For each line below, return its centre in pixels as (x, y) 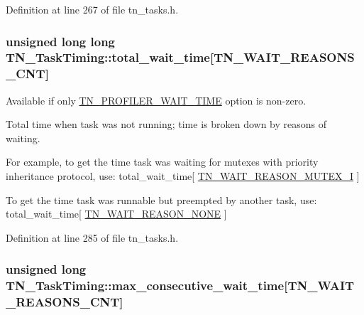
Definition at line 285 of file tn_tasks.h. (92, 237)
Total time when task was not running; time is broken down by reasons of (166, 124)
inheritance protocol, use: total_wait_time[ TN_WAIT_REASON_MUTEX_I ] (183, 176)
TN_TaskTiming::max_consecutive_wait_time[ (147, 285)
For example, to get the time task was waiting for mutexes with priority (162, 162)
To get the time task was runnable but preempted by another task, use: (161, 199)
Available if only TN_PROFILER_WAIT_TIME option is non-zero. (156, 100)
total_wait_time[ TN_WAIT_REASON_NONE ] (116, 214)
